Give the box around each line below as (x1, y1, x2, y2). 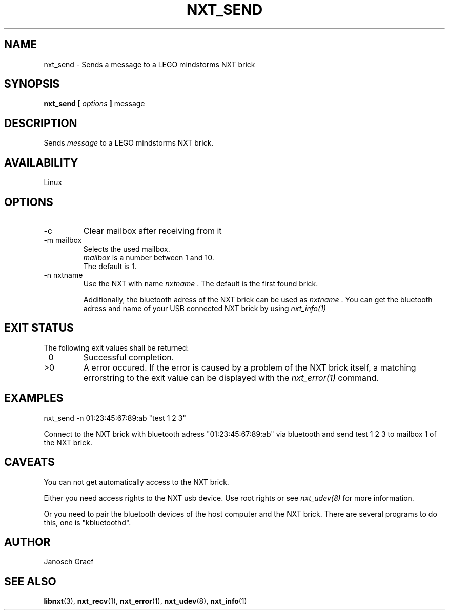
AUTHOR (4, 535, 51, 548)
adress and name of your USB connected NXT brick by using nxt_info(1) (83, 303, 326, 313)
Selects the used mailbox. (83, 244, 170, 253)
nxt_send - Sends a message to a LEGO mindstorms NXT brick (44, 59, 255, 69)
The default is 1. (83, 261, 137, 271)
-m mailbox (44, 235, 82, 244)
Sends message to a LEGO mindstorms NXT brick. (44, 138, 214, 148)
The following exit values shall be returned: (44, 343, 189, 352)
